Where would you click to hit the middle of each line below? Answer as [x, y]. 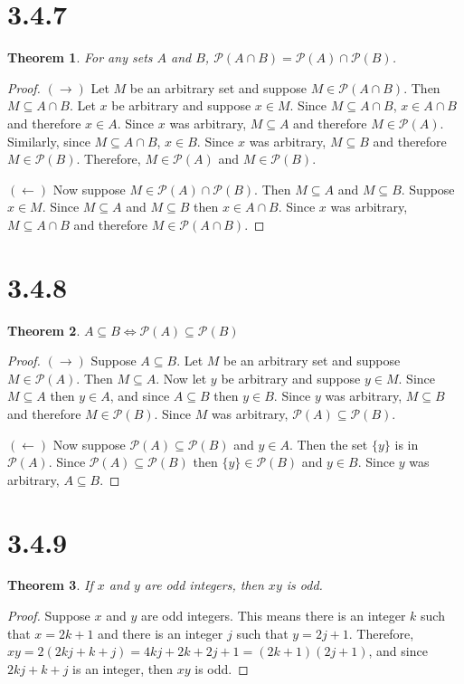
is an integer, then [123, 668]
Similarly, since [49, 141]
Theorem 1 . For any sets [80, 57]
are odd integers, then [204, 585]
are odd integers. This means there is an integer [273, 616]
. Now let [181, 378]
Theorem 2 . [44, 330]
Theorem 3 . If [50, 585]
